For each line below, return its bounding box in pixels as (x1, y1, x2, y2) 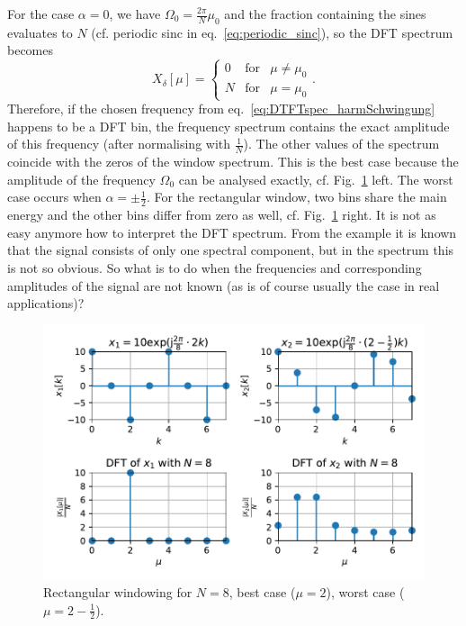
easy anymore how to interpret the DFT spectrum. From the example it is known (7, 222, 457, 241)
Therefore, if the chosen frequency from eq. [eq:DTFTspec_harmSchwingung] (7, 99, 435, 118)
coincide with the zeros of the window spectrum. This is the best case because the (7, 152, 459, 171)
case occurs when (7, 187, 102, 206)
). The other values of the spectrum (243, 134, 440, 153)
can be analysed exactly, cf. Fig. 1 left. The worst (178, 169, 453, 188)
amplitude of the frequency (7, 169, 156, 188)
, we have (109, 5, 161, 23)
